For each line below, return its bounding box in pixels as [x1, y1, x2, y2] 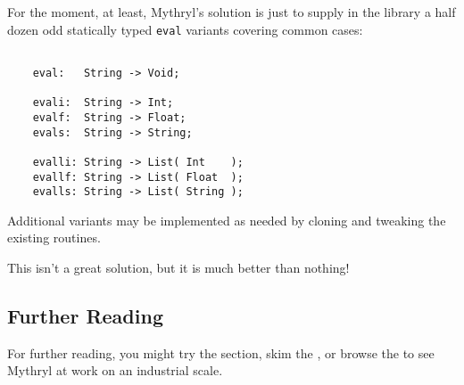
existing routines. [7, 228, 101, 247]
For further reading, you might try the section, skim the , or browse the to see [7, 343, 435, 362]
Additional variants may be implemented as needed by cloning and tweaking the [7, 210, 446, 229]
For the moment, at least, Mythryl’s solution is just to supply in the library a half [7, 3, 456, 20]
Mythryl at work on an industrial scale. [7, 361, 223, 380]
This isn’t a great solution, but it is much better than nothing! [7, 258, 350, 276]
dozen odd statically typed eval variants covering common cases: [7, 20, 363, 38]
